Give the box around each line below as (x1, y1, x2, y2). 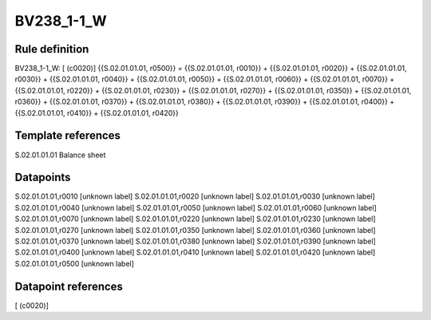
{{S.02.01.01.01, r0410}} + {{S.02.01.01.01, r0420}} (14, 108, 180, 117)
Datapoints (14, 171, 71, 184)
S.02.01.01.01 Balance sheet (14, 150, 106, 160)
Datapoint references (14, 279, 124, 293)
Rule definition (14, 42, 89, 56)
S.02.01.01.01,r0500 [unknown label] (14, 259, 135, 268)
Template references (14, 128, 121, 143)
